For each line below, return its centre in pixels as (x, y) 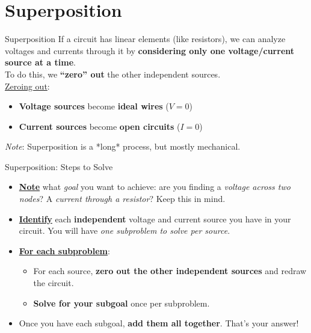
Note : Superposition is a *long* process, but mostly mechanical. (123, 146)
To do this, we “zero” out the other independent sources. (113, 74)
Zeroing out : (27, 86)
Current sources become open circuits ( (100, 126)
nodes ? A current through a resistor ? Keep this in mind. (122, 199)
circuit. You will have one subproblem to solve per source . (125, 231)
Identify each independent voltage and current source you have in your (155, 218)
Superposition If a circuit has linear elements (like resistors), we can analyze (145, 39)
